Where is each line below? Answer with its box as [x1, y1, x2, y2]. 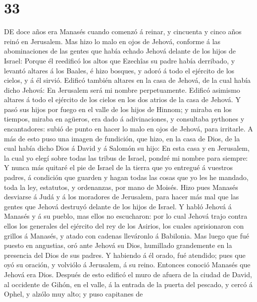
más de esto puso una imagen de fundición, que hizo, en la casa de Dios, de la [4, 133, 240, 143]
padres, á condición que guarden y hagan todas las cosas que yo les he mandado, [4, 172, 249, 182]
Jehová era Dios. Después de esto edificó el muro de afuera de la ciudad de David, [4, 269, 252, 279]
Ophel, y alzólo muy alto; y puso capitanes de [4, 289, 143, 299]
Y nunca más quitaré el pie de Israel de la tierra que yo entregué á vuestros [4, 162, 233, 173]
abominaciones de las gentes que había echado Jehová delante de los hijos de [4, 46, 236, 56]
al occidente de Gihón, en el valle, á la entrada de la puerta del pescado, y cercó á [4, 279, 253, 289]
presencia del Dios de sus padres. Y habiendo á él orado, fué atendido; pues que [4, 249, 246, 260]
